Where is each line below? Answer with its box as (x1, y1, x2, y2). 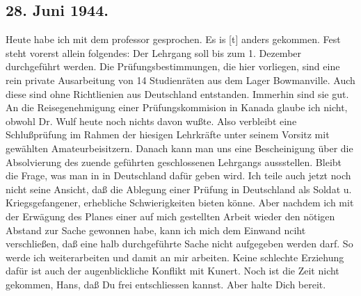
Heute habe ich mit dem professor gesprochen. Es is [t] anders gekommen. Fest (6, 32, 341, 47)
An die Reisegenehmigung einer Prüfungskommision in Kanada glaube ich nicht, (6, 100, 348, 115)
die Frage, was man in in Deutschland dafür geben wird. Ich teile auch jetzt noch (6, 168, 351, 183)
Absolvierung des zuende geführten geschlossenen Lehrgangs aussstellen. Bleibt (6, 154, 342, 169)
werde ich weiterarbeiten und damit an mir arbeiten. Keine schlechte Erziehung (6, 249, 344, 264)
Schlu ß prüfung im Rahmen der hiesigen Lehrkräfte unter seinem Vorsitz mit (6, 127, 330, 142)
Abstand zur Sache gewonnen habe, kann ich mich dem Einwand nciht (6, 222, 306, 237)
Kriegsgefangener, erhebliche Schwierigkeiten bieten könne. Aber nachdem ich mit (6, 195, 354, 210)
